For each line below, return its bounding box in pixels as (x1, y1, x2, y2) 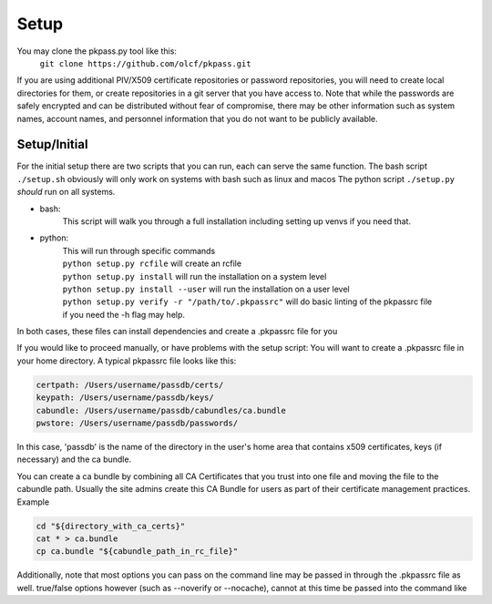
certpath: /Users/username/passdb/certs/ (36, 379, 224, 390)
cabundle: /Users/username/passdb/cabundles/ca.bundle (36, 405, 286, 415)
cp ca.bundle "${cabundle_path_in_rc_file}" (36, 547, 239, 557)
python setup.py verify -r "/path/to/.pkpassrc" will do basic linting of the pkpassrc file (62, 296, 433, 307)
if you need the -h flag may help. (62, 309, 186, 320)
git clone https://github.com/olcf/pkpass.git (39, 58, 251, 68)
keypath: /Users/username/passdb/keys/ (36, 393, 214, 403)
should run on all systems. (16, 187, 116, 198)
